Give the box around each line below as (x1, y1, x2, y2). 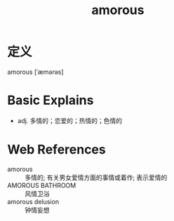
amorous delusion (7, 197, 60, 206)
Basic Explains (7, 92, 94, 108)
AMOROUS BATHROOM (7, 181, 76, 189)
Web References (7, 141, 107, 158)
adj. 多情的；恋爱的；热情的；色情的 (17, 116, 123, 125)
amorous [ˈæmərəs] (7, 68, 65, 76)
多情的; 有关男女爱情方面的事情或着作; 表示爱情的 (25, 173, 168, 182)
